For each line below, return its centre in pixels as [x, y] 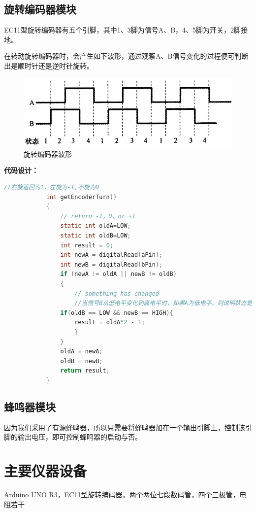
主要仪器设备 [46, 471]
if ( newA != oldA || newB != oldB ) [118, 274]
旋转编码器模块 [40, 9]
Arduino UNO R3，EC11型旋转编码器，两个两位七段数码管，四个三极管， [122, 495]
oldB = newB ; [81, 361]
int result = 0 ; [87, 245]
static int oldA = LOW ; [96, 226]
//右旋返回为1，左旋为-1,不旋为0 [51, 188]
